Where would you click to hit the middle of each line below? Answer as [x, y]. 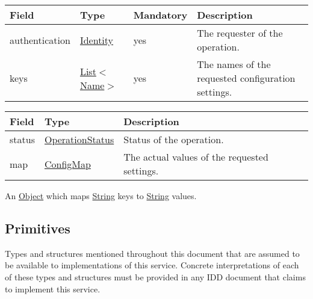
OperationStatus [79, 139]
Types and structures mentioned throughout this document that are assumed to [152, 253]
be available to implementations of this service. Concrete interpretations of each [152, 265]
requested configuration [246, 78]
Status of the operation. [174, 139]
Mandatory [160, 15]
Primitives [38, 228]
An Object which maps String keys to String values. [101, 196]
